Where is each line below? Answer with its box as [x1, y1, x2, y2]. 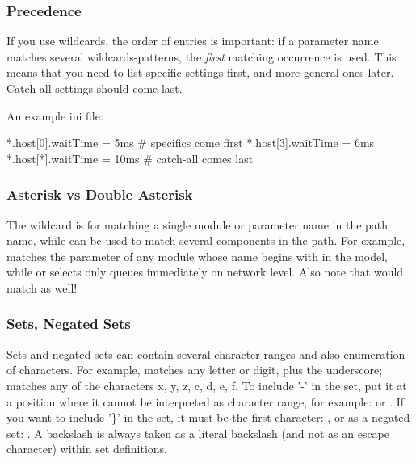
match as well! [6, 279, 78, 296]
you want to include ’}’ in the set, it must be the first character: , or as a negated [6, 409, 410, 426]
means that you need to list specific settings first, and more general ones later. [6, 64, 394, 81]
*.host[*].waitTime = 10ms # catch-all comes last [6, 149, 254, 166]
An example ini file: [6, 107, 103, 124]
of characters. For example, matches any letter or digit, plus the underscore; [6, 361, 383, 378]
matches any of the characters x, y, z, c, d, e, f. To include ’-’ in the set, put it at [6, 377, 407, 394]
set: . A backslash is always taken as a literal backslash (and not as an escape [6, 424, 390, 441]
